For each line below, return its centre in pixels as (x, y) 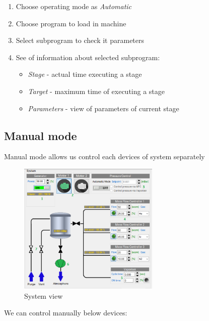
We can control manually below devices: (66, 313)
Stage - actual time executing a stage (85, 74)
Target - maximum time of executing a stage (96, 91)
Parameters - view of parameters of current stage (103, 108)
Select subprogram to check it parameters (80, 40)
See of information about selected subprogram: (88, 57)
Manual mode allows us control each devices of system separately (104, 156)
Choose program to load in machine (71, 23)
